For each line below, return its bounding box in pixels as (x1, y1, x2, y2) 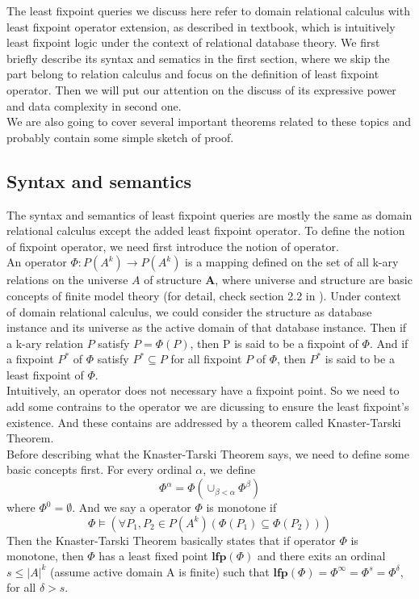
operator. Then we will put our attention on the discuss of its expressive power (6, 81, 396, 98)
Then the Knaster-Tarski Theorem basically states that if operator (6, 531, 336, 548)
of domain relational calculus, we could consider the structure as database (6, 303, 372, 320)
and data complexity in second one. (6, 97, 182, 114)
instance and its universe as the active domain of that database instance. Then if (6, 319, 407, 336)
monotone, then (6, 547, 84, 564)
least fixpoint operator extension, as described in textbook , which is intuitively (6, 18, 396, 35)
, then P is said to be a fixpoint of (190, 334, 358, 351)
